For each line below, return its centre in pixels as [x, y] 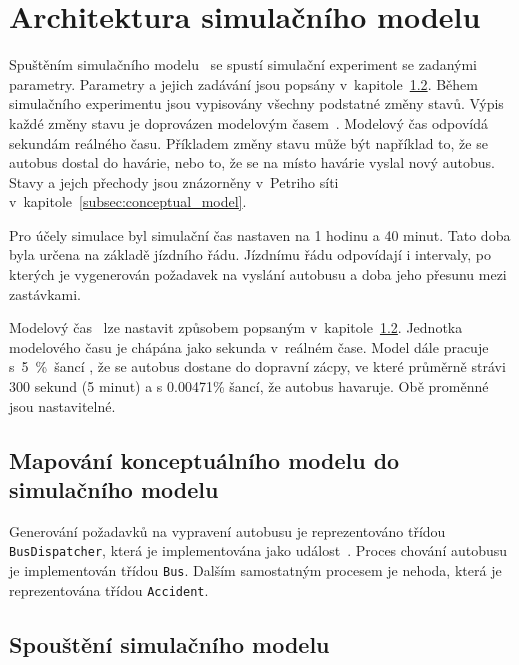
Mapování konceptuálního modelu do [204, 459]
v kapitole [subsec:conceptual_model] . [128, 201]
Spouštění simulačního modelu [169, 643]
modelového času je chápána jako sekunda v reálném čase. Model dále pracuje [249, 346]
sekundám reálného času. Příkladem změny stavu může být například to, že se [248, 142]
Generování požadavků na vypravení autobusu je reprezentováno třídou [227, 530]
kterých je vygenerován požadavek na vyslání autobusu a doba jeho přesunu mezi [258, 274]
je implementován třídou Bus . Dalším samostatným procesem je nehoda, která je [255, 570]
